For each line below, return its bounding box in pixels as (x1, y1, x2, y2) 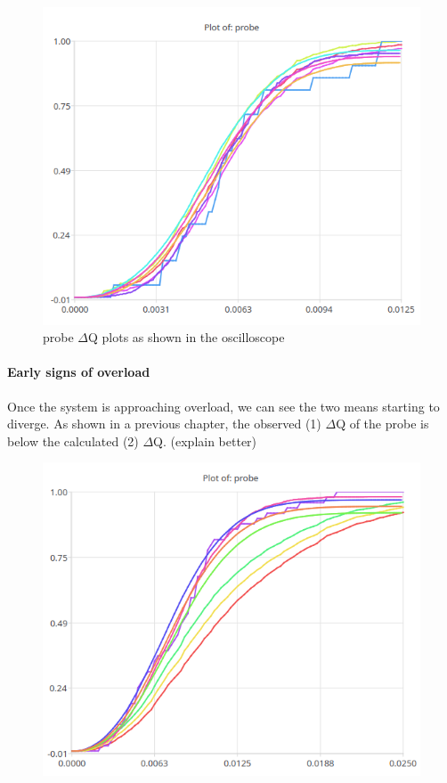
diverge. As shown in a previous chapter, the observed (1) (7, 414, 321, 433)
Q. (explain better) (153, 431, 257, 450)
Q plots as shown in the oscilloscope (88, 328, 285, 347)
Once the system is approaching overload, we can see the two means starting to (7, 396, 440, 415)
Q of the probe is (336, 414, 429, 433)
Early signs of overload (7, 363, 150, 381)
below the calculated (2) (7, 431, 139, 450)
